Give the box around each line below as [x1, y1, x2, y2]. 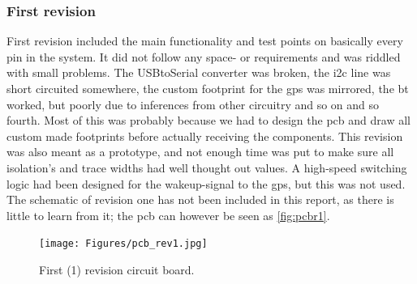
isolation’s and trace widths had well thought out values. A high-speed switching [6, 159, 407, 176]
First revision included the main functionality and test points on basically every [6, 32, 403, 49]
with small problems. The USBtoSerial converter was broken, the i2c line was [6, 64, 391, 81]
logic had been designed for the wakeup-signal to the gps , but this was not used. [6, 175, 406, 192]
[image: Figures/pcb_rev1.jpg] [39, 238, 208, 250]
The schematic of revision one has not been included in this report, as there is [6, 191, 394, 208]
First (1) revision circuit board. [39, 261, 195, 278]
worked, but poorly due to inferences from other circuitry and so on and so [6, 95, 380, 112]
